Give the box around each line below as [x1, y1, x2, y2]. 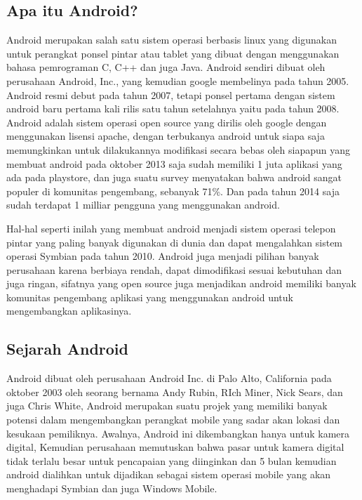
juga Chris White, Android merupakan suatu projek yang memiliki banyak [6, 398, 328, 413]
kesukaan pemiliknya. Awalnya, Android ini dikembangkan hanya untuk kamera [6, 426, 350, 440]
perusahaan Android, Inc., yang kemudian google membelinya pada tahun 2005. [6, 73, 349, 88]
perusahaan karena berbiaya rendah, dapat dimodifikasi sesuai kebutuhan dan [6, 262, 342, 277]
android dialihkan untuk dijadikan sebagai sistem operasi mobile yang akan [6, 467, 331, 482]
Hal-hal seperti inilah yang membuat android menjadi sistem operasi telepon [6, 221, 336, 235]
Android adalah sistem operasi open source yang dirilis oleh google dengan [6, 114, 327, 129]
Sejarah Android [6, 338, 128, 360]
